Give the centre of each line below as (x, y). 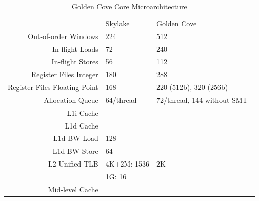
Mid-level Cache (73, 189)
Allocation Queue (71, 99)
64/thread (121, 99)
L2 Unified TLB (73, 164)
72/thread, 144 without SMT (202, 99)
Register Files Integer (65, 74)
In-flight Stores (75, 61)
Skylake (117, 23)
